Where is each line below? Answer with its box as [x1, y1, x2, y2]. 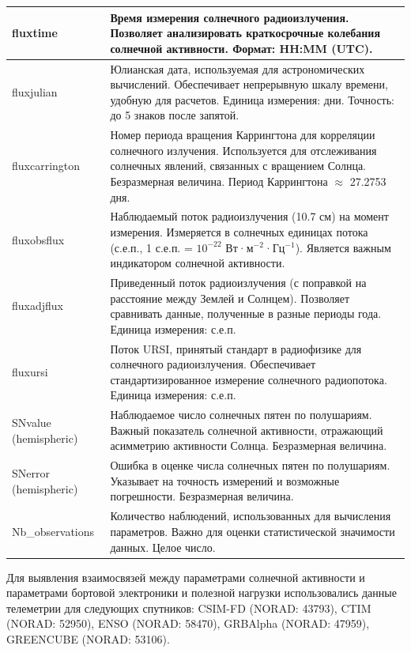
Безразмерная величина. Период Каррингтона [110, 172, 328, 189]
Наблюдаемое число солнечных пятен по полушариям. [110, 406, 372, 423]
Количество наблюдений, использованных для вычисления [110, 508, 391, 524]
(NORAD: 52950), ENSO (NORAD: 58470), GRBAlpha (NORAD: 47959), [6, 615, 370, 632]
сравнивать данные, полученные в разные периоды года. [110, 305, 382, 322]
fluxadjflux [12, 297, 63, 314]
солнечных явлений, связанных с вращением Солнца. [110, 157, 366, 174]
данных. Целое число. [110, 538, 216, 555]
